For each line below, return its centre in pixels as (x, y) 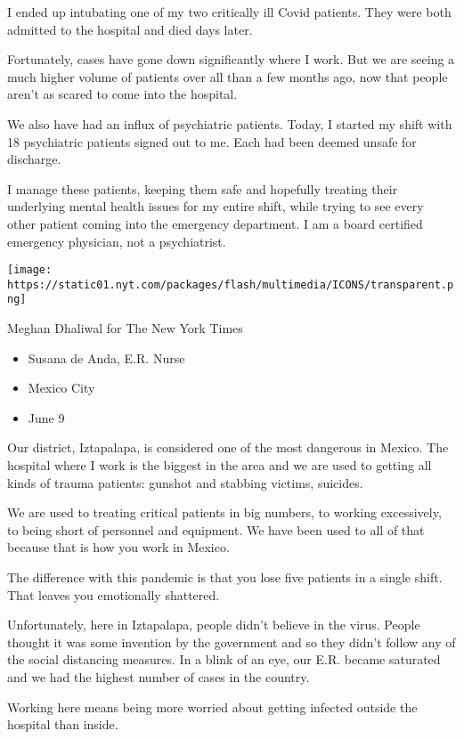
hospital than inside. (63, 724)
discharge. (34, 159)
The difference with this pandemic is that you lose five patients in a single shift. (225, 577)
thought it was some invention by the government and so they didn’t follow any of (232, 642)
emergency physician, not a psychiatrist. (117, 241)
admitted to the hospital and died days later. (130, 29)
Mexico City (61, 388)
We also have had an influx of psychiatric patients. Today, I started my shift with (230, 123)
